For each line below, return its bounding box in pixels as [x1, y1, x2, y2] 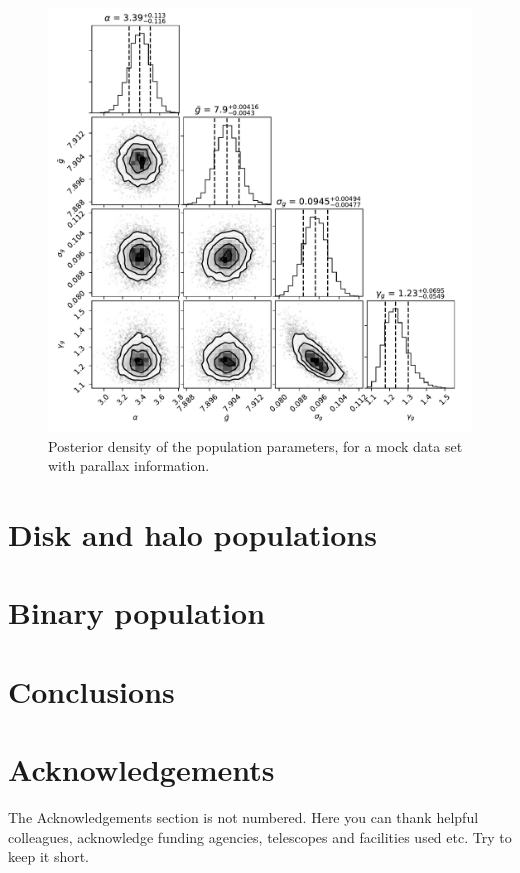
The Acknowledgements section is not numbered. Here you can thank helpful [8, 807, 479, 828]
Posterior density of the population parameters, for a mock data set [48, 435, 463, 456]
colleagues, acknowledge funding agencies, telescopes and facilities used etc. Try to [8, 826, 512, 847]
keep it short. [8, 846, 90, 867]
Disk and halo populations [8, 513, 377, 554]
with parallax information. [48, 455, 210, 476]
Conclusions [8, 670, 175, 711]
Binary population [8, 592, 266, 633]
